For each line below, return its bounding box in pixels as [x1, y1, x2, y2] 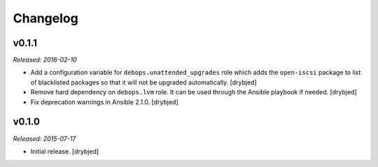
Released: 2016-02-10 [13, 56, 77, 64]
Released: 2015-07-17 [13, 134, 76, 143]
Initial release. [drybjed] [30, 147, 99, 155]
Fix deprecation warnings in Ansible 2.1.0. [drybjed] [30, 98, 178, 106]
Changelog [13, 10, 78, 26]
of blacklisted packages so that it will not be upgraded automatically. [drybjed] [30, 78, 257, 87]
